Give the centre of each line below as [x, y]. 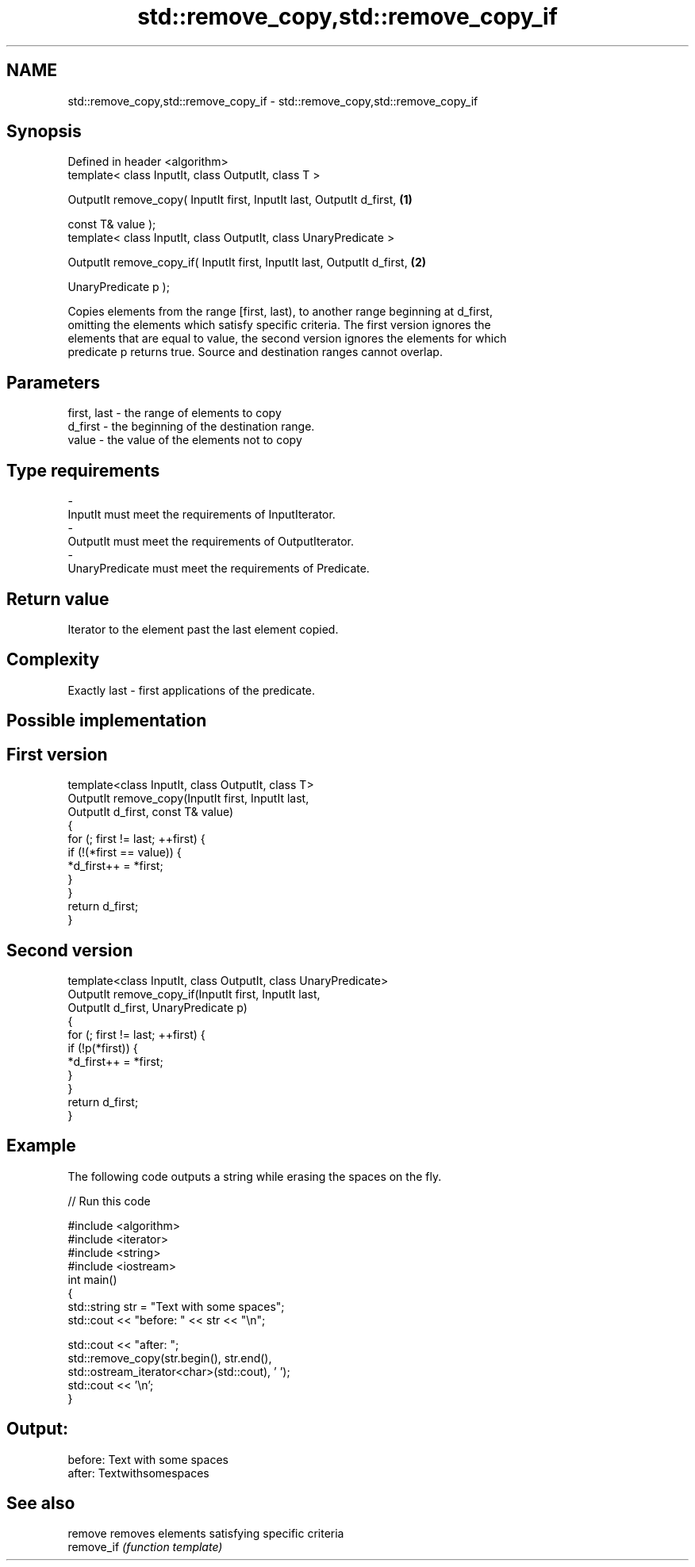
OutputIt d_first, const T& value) [151, 812]
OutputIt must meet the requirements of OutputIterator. [211, 542]
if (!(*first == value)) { [125, 852]
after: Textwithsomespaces [138, 1473]
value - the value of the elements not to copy [185, 440]
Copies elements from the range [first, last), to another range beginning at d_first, [280, 312]
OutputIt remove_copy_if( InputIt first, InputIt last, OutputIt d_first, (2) [247, 262]
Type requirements [83, 470]
